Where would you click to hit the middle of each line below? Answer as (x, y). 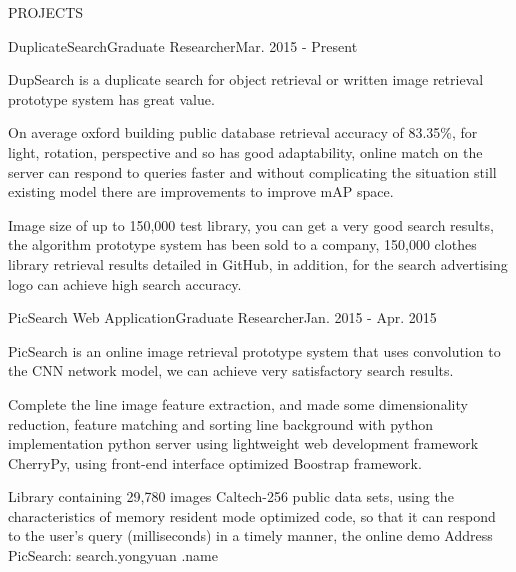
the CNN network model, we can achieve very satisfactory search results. (231, 370)
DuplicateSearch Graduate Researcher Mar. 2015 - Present (183, 45)
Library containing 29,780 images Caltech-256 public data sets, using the (231, 496)
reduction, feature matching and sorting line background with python (220, 423)
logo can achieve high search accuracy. (125, 283)
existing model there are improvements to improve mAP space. (201, 191)
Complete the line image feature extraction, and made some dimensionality (238, 403)
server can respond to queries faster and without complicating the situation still (252, 171)
